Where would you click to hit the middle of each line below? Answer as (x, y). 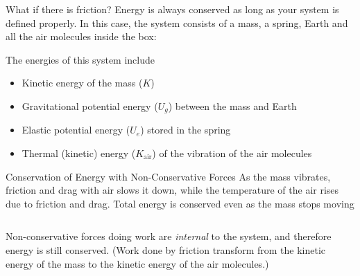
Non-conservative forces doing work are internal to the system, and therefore (169, 236)
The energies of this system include (80, 59)
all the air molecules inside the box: (81, 36)
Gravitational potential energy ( (90, 105)
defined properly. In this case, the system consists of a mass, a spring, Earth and (177, 22)
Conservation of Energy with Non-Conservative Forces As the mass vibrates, (168, 176)
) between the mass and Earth (232, 105)
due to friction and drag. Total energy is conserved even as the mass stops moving (180, 203)
